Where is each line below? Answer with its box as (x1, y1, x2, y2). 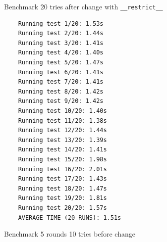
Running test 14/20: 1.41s (18, 146, 107, 153)
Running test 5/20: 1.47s (18, 59, 104, 66)
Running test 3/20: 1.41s (18, 39, 104, 47)
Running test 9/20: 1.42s (18, 97, 104, 105)
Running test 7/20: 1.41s (18, 78, 104, 86)
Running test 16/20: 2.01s (18, 165, 107, 173)
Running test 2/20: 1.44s (18, 30, 104, 37)
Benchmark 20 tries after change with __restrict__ (4, 1, 163, 11)
